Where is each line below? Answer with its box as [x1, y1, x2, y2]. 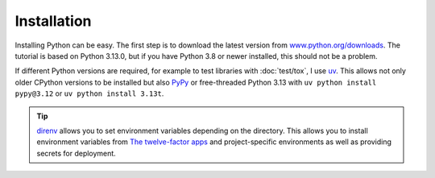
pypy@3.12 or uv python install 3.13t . [14, 89, 164, 98]
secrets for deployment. [36, 148, 116, 158]
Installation [14, 12, 92, 30]
